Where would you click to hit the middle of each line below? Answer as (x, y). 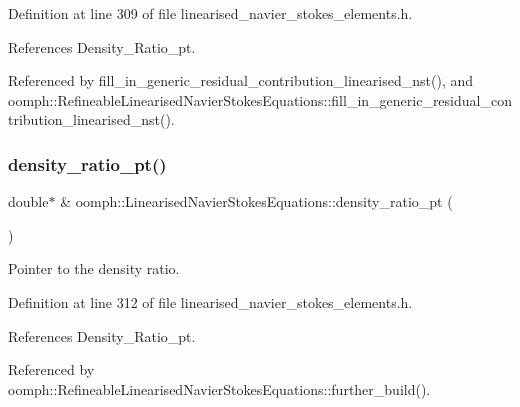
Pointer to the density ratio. (94, 268)
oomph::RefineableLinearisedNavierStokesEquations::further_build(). (219, 388)
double (28, 201)
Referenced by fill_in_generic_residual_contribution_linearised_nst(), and (241, 80)
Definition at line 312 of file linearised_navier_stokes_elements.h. (210, 301)
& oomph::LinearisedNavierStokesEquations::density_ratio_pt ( (256, 201)
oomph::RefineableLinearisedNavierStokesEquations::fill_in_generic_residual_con (260, 99)
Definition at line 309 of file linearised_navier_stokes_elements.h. (210, 13)
